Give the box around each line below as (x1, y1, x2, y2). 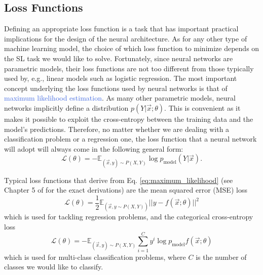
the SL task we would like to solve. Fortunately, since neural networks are (4, 53, 233, 63)
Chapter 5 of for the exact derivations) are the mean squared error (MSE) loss (4, 185, 247, 195)
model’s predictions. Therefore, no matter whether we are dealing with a (4, 123, 230, 134)
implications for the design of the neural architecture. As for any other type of (4, 33, 247, 43)
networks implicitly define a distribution (4, 102, 129, 113)
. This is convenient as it (164, 102, 241, 113)
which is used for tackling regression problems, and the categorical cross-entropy (4, 211, 253, 222)
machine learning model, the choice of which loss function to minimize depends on (4, 43, 259, 54)
